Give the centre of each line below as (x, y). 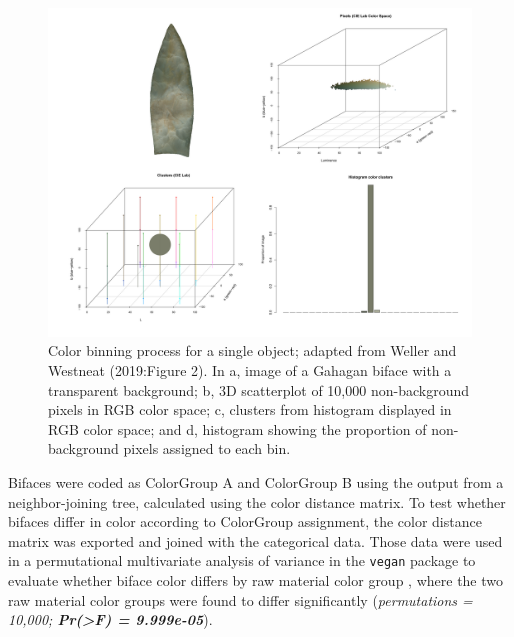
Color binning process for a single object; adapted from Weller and (252, 350)
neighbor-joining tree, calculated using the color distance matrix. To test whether (257, 501)
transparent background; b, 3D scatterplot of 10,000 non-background (258, 389)
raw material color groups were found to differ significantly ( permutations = (240, 599)
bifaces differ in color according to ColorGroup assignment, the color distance (245, 521)
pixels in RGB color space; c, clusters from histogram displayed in (250, 409)
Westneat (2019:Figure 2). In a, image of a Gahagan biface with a (250, 369)
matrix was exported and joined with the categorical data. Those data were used (255, 540)
